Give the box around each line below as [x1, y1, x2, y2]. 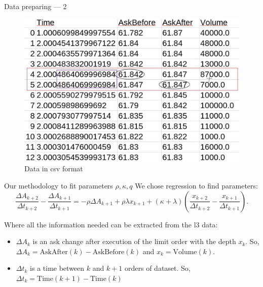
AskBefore [92, 248, 125, 256]
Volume [173, 248, 197, 256]
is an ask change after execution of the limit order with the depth [32, 236, 236, 247]
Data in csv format [24, 163, 83, 174]
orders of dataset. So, [125, 263, 191, 273]
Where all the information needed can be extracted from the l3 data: [4, 219, 218, 229]
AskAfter [40, 248, 68, 256]
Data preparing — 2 [4, 1, 67, 11]
